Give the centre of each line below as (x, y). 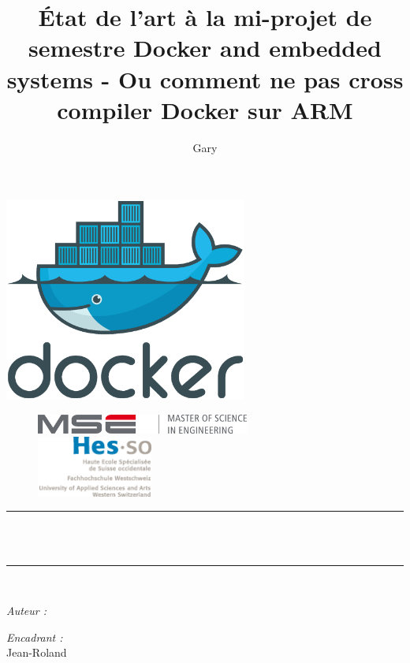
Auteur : (27, 611)
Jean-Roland (37, 652)
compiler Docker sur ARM (205, 109)
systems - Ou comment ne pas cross (205, 78)
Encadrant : (35, 637)
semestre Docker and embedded (205, 48)
